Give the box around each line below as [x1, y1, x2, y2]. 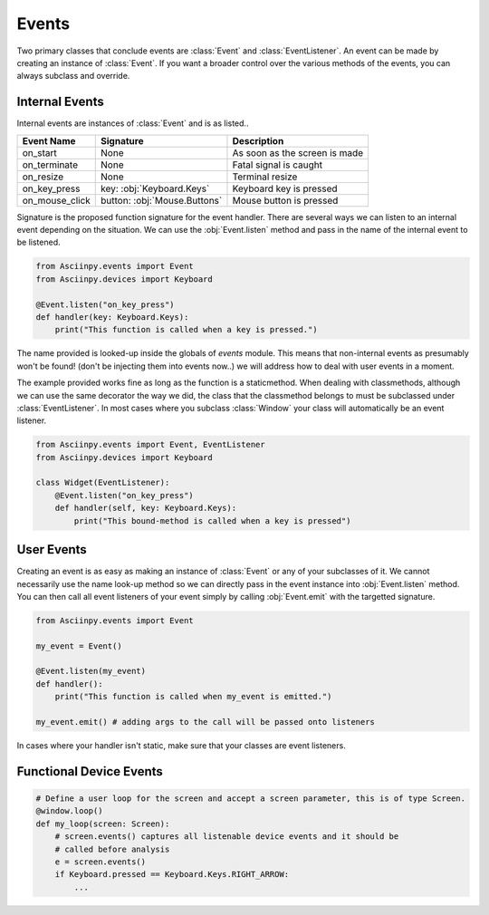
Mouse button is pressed [232, 194, 339, 207]
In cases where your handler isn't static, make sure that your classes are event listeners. [16, 739, 346, 751]
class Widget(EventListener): [35, 477, 170, 488]
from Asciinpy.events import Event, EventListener [35, 439, 266, 450]
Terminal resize [232, 170, 298, 183]
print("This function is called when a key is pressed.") [54, 324, 318, 335]
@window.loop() [35, 806, 103, 816]
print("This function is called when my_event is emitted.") [54, 691, 332, 702]
